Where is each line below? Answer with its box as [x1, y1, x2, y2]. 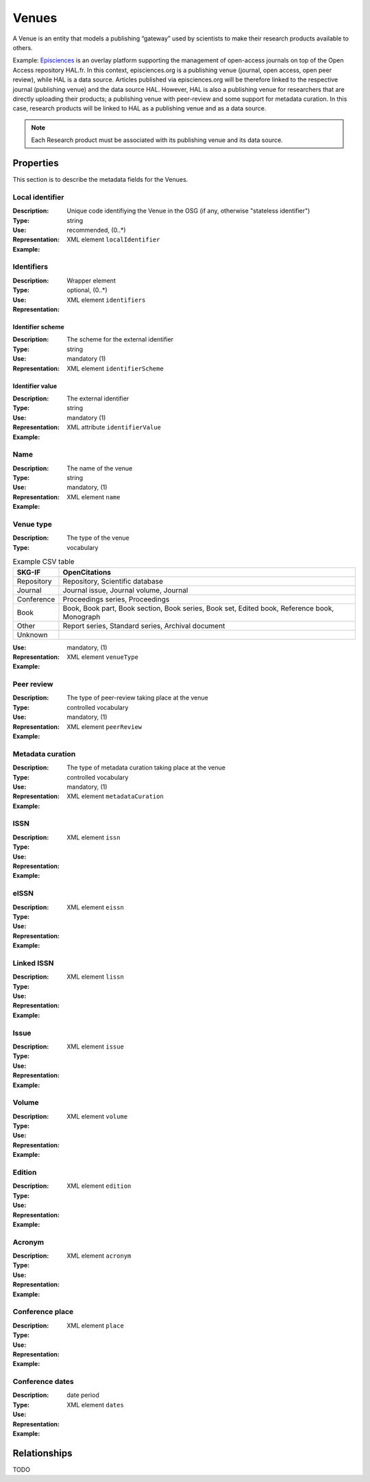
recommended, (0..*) [66, 226, 126, 234]
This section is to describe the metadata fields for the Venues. [12, 175, 188, 183]
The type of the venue [66, 534, 129, 542]
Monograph [62, 612, 101, 621]
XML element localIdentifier [66, 235, 160, 243]
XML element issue [66, 1042, 125, 1051]
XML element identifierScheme [66, 364, 164, 372]
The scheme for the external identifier [66, 335, 174, 344]
